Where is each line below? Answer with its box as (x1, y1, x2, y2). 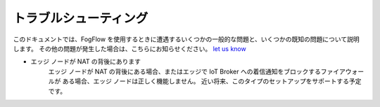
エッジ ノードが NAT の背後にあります (30, 57, 141, 66)
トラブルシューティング (13, 10, 148, 26)
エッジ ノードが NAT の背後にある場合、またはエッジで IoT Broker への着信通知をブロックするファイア (48, 67, 346, 76)
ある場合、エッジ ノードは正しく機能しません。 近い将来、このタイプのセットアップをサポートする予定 (62, 77, 362, 85)
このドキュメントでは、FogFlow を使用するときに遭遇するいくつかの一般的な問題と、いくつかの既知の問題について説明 (13, 35, 360, 43)
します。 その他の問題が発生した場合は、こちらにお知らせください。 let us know (13, 44, 246, 52)
